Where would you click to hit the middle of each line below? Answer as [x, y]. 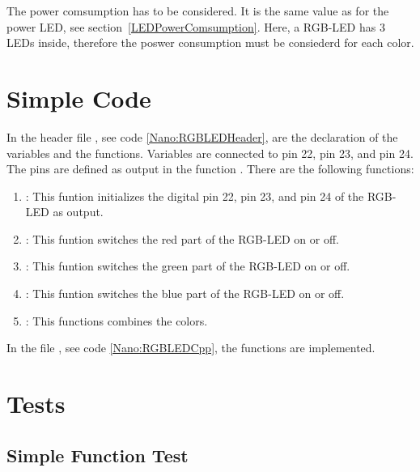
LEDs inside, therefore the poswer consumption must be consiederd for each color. [210, 43]
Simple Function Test [98, 455]
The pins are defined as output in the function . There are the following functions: [210, 169]
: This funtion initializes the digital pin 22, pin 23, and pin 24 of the [195, 196]
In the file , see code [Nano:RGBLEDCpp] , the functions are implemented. [191, 348]
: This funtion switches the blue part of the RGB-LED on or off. [185, 293]
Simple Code [79, 98]
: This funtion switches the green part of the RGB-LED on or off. [188, 266]
